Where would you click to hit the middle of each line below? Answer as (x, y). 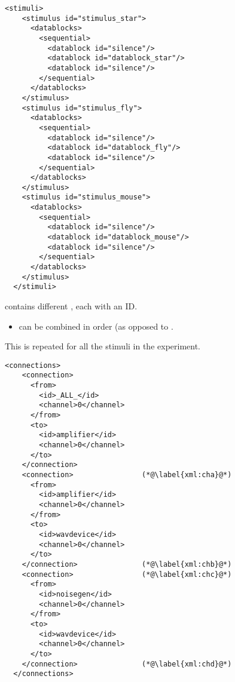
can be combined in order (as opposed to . (96, 326)
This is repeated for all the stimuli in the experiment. (103, 346)
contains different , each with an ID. (71, 306)
